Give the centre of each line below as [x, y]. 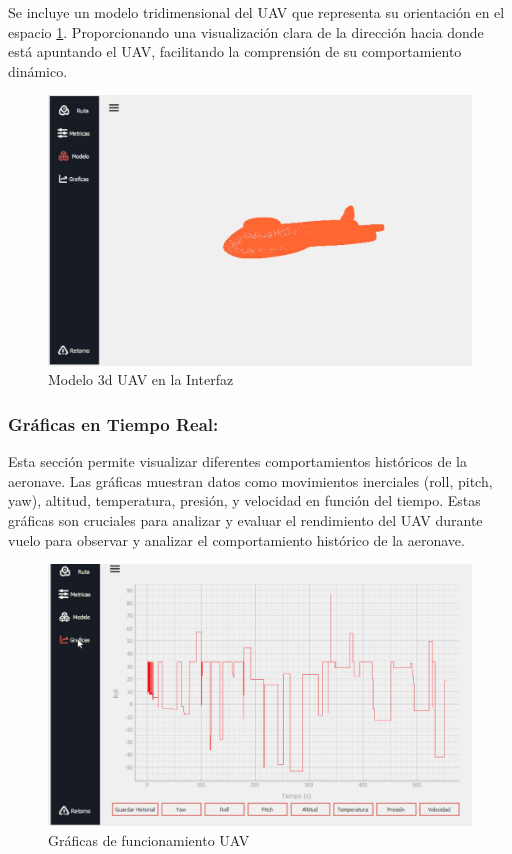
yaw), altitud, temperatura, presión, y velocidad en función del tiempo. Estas [244, 500]
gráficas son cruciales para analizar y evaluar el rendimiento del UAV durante [245, 519]
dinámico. [38, 70]
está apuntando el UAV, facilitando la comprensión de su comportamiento [235, 51]
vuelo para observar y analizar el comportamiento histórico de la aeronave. [236, 539]
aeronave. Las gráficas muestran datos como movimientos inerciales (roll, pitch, [250, 480]
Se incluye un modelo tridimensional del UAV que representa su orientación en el [256, 12]
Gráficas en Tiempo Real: [113, 423]
